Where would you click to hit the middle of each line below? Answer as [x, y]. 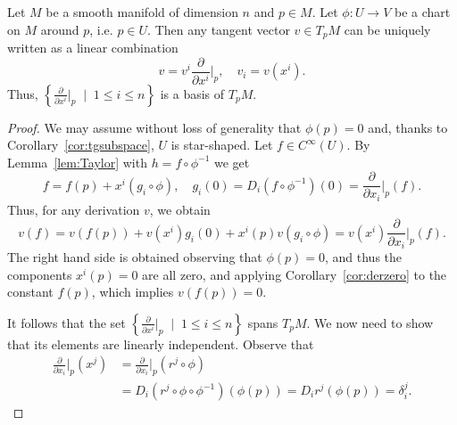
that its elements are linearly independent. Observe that [161, 343]
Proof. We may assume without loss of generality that [154, 127]
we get [232, 162]
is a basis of [192, 93]
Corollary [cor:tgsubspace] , [81, 145]
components [40, 274]
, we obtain [180, 209]
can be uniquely [387, 29]
